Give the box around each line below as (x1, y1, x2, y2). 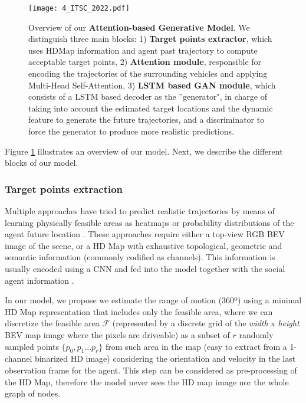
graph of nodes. (5, 387, 61, 399)
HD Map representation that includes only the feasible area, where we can (5, 305, 273, 317)
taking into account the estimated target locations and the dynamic (28, 101, 273, 114)
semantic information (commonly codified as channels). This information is (5, 251, 275, 263)
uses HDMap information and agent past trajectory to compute (28, 44, 258, 56)
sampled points (5, 340, 59, 352)
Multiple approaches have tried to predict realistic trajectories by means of (5, 205, 275, 217)
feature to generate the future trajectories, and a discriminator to (28, 113, 265, 126)
